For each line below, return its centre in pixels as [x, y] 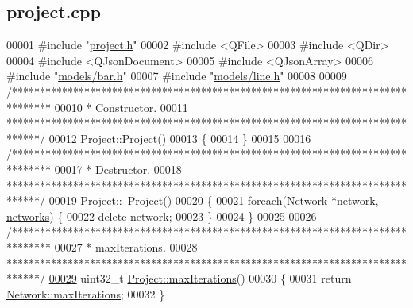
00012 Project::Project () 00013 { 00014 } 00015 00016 [180, 138]
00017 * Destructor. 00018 [118, 169]
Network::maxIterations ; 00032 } [86, 293]
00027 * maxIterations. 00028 [126, 246]
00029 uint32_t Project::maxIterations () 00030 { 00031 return [200, 278]
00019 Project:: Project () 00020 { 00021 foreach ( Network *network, [214, 200]
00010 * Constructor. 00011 [121, 107]
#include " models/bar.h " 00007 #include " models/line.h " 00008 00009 [177, 76]
